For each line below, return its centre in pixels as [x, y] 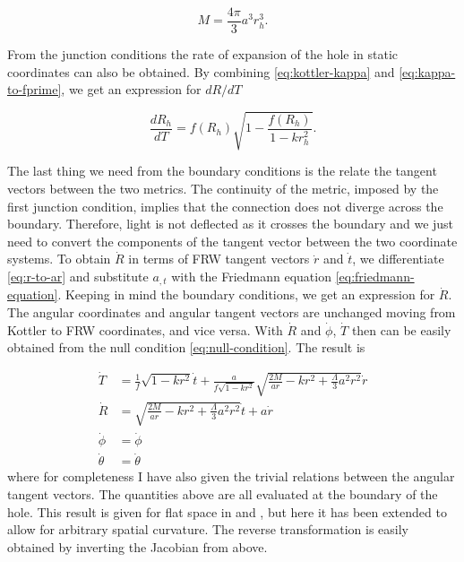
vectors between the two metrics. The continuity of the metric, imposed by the [223, 188]
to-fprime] [34, 89]
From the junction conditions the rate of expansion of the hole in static [203, 54]
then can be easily [401, 329]
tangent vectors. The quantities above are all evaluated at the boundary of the [223, 494]
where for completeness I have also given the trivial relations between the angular [231, 476]
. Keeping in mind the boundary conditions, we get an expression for [246, 294]
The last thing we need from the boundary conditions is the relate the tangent [222, 171]
